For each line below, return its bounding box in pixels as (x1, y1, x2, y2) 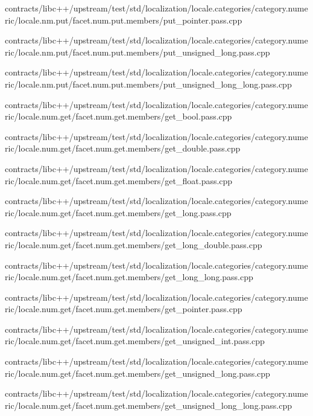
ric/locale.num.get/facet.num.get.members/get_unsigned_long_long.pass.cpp (5, 398, 292, 411)
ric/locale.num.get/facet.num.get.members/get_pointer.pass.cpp (5, 302, 242, 315)
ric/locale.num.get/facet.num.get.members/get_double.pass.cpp (5, 142, 241, 155)
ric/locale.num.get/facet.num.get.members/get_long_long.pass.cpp (5, 270, 253, 283)
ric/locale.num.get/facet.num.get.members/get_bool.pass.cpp (5, 110, 232, 123)
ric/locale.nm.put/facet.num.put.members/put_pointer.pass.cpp (5, 13, 242, 26)
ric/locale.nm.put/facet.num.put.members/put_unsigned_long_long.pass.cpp (5, 77, 292, 90)
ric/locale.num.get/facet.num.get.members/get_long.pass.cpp (5, 206, 232, 219)
